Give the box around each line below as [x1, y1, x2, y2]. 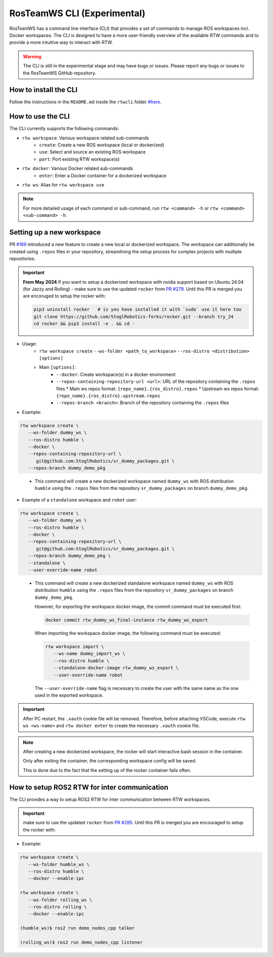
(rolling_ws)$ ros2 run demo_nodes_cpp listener [20, 939, 143, 945]
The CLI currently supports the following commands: [9, 126, 119, 132]
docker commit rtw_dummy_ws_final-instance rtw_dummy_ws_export [45, 617, 208, 623]
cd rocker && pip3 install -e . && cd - [33, 321, 135, 327]
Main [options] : [39, 364, 76, 370]
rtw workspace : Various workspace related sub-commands [22, 135, 149, 141]
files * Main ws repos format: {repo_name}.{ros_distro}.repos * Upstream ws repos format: [56, 386, 259, 392]
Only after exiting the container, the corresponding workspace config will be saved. [23, 758, 197, 764]
